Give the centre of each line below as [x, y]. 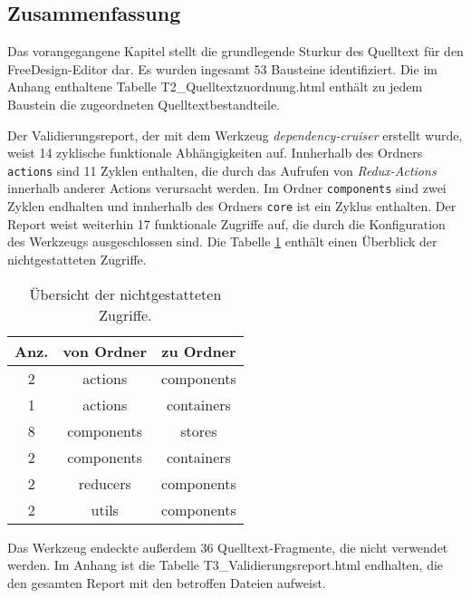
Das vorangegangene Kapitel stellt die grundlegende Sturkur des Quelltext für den [235, 51]
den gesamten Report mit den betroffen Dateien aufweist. [167, 582]
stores [199, 430]
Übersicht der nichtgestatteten [125, 294]
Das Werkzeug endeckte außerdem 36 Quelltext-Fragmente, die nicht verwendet [228, 547]
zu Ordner [199, 351]
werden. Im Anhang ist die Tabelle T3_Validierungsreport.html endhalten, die [226, 565]
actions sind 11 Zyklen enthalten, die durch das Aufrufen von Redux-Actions [222, 170]
